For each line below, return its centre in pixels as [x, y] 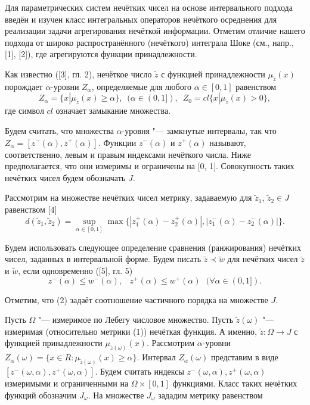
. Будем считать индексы [139, 371]
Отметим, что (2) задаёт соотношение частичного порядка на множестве [137, 299]
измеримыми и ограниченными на [67, 383]
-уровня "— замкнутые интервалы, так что [199, 130]
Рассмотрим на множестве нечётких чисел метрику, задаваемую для [128, 197]
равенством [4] [31, 209]
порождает [24, 86]
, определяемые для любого [142, 86]
